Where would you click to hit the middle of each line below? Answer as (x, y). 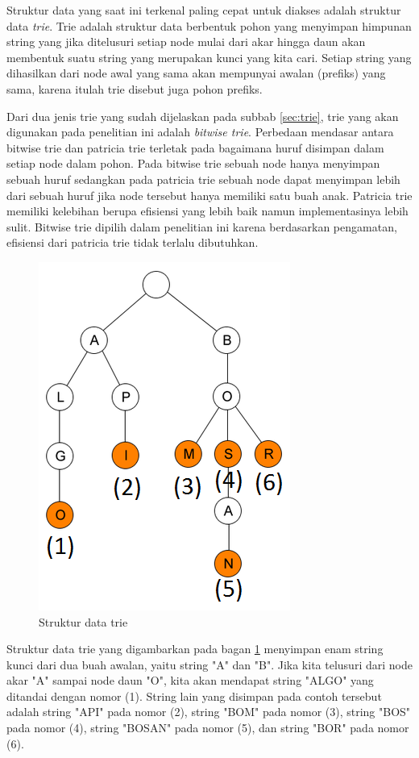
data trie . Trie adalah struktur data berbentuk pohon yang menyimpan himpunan (209, 25)
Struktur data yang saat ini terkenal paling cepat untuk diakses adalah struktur (204, 10)
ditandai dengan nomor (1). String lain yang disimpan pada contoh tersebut (194, 696)
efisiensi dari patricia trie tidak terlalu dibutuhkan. (133, 242)
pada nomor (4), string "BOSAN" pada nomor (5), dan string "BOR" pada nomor (208, 728)
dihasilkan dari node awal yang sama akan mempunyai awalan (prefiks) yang (196, 73)
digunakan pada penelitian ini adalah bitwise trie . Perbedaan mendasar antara (200, 132)
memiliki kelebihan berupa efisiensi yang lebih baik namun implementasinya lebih (207, 211)
